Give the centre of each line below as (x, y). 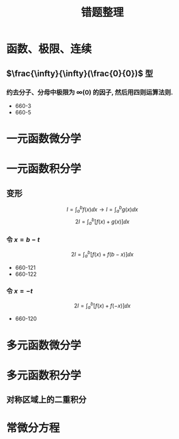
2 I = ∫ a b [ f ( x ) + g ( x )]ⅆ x (102, 221)
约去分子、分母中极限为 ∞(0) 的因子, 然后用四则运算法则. (90, 92)
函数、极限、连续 (49, 49)
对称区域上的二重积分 (46, 400)
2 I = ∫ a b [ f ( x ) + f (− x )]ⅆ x (102, 306)
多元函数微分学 (44, 345)
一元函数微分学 (44, 139)
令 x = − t (19, 291)
